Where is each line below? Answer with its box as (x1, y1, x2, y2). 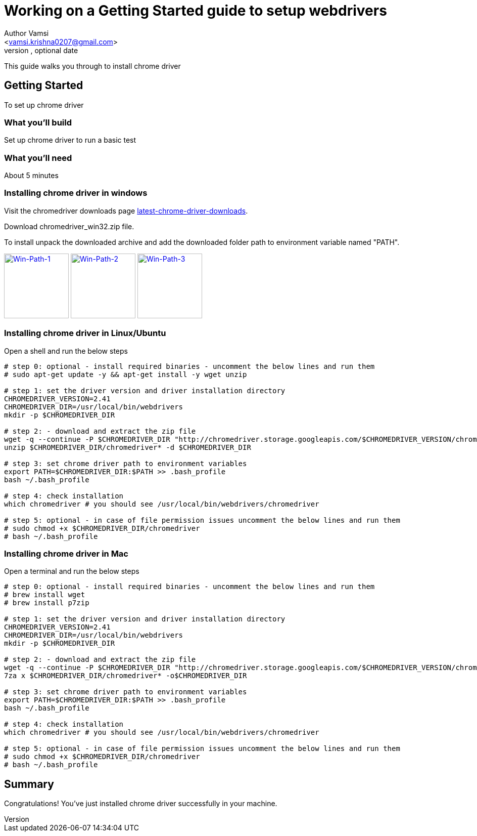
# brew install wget (4, 591, 85, 599)
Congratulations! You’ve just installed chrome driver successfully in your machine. (4, 799, 277, 808)
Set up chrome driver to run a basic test (4, 136, 136, 145)
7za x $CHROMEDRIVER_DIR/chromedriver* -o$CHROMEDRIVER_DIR (4, 672, 247, 680)
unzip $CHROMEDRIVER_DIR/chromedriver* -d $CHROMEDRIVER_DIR (4, 443, 251, 451)
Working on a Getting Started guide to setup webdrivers (4, 2, 387, 19)
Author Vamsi (4, 28, 49, 37)
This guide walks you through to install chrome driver (4, 61, 181, 70)
